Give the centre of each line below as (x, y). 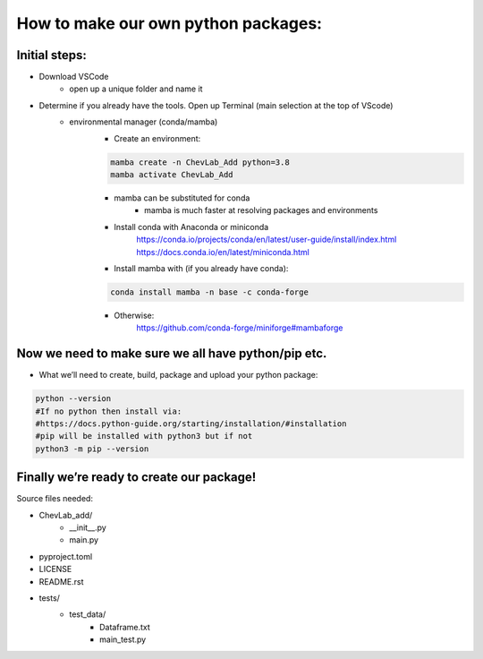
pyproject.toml (66, 556)
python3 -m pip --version (92, 449)
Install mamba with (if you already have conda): (201, 268)
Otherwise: (134, 315)
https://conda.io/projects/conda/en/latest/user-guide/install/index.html (267, 240)
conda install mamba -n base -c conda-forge (209, 292)
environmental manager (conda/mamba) (144, 122)
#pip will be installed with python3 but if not (144, 436)
